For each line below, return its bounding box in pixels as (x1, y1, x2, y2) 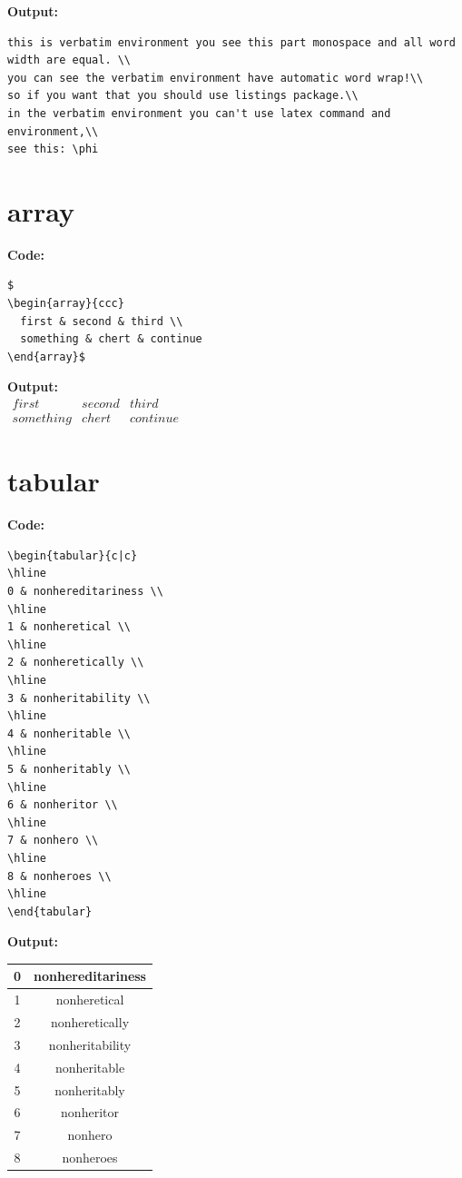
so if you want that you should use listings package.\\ (7, 89, 359, 103)
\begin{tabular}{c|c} (7, 549, 138, 562)
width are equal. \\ (7, 54, 132, 67)
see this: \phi (7, 143, 99, 156)
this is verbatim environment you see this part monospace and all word (7, 35, 456, 49)
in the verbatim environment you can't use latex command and (7, 106, 391, 120)
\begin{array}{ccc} (7, 297, 124, 311)
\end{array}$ (7, 350, 85, 363)
